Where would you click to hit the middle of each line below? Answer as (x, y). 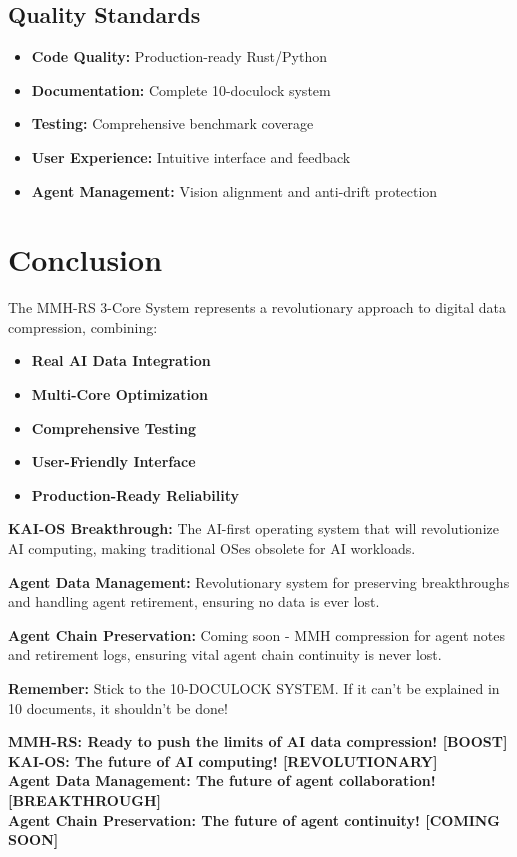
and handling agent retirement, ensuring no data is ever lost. (194, 601)
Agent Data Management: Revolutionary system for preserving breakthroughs (259, 581)
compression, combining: (83, 326)
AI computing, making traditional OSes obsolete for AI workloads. (212, 548)
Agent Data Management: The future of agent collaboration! (222, 780)
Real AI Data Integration (121, 360)
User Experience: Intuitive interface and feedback (191, 156)
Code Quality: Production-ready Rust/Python (179, 56)
